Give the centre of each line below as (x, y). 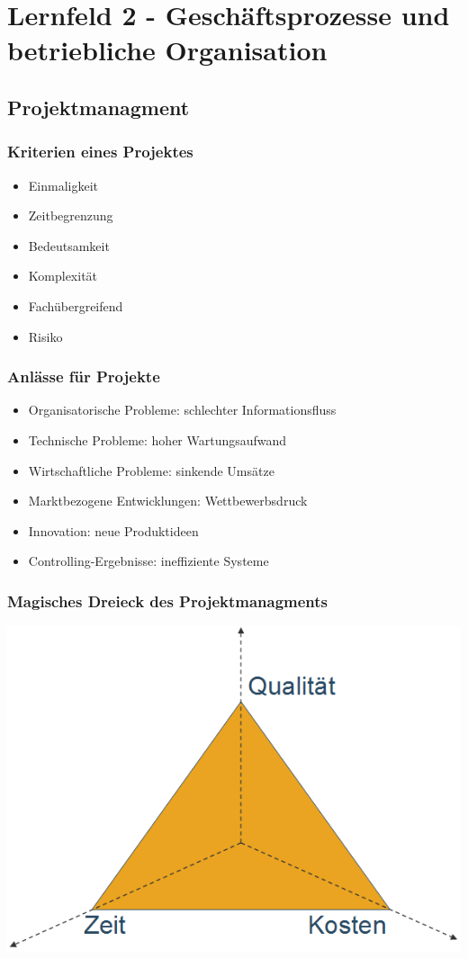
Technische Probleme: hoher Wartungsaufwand (157, 439)
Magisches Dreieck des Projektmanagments (168, 600)
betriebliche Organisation (167, 50)
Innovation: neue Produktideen (113, 530)
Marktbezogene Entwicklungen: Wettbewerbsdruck (168, 501)
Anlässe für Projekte (84, 376)
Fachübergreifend (76, 305)
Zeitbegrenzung (71, 215)
